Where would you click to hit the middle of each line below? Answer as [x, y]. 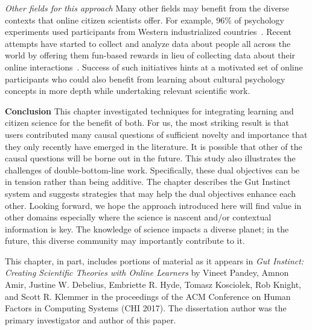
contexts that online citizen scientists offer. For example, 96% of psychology [145, 20]
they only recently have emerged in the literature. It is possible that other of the [154, 146]
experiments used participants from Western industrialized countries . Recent [148, 32]
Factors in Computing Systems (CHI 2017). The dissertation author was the [146, 308]
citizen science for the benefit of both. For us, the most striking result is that [147, 123]
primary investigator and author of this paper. [91, 319]
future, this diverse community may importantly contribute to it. [125, 241]
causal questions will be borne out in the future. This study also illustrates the [150, 158]
